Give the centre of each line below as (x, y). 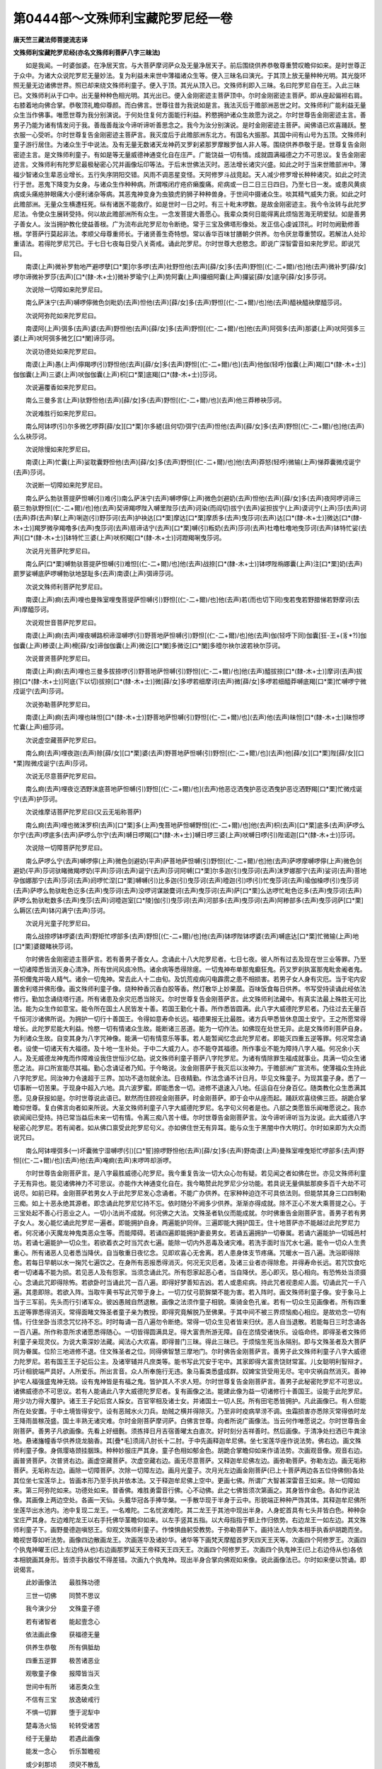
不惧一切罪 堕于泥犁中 (63, 1712)
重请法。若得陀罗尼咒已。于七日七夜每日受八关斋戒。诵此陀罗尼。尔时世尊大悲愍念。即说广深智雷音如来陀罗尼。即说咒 (186, 243)
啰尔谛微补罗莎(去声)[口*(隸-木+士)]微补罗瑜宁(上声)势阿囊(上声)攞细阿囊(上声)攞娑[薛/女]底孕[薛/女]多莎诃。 (172, 277)
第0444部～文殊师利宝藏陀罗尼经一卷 (123, 18)
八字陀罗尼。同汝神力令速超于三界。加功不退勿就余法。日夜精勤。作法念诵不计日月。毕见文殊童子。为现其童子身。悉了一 (190, 1078)
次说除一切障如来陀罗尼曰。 (65, 289)
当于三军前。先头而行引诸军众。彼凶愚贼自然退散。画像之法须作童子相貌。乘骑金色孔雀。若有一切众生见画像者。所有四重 (190, 1302)
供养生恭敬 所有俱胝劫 (63, 1647)
